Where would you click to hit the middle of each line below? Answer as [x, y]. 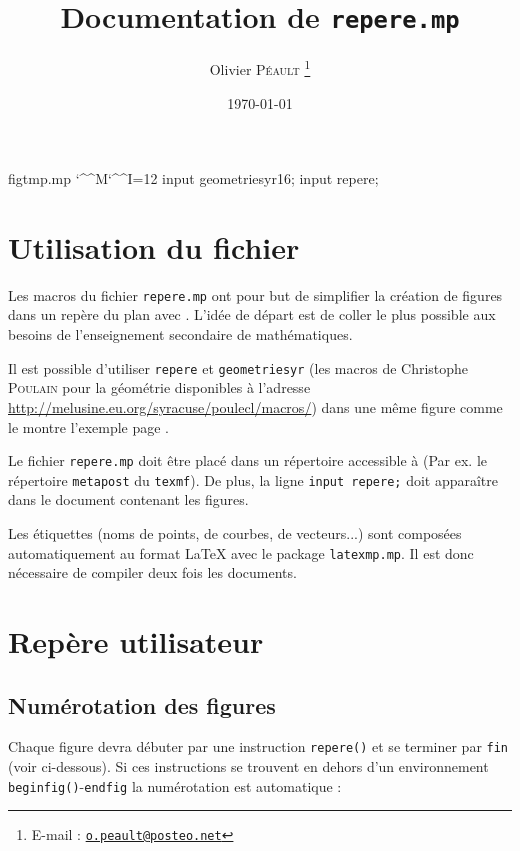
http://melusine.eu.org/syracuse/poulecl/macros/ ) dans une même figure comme [255, 406]
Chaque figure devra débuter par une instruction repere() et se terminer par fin [258, 746]
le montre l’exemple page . [89, 426]
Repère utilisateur [136, 641]
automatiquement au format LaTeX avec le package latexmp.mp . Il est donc [241, 552]
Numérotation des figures [142, 704]
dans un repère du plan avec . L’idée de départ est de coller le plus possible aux [252, 314]
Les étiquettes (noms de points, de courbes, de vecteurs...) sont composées [235, 533]
